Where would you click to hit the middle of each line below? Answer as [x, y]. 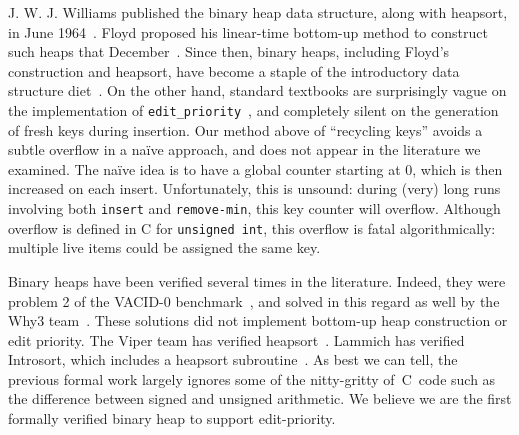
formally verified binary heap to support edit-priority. [172, 418]
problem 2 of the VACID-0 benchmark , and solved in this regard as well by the [254, 300]
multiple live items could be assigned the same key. [164, 247]
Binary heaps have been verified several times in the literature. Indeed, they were [257, 280]
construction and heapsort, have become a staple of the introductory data [234, 70]
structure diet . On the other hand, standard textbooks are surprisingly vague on [257, 90]
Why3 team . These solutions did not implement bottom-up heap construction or [258, 320]
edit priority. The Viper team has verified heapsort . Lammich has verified [236, 339]
